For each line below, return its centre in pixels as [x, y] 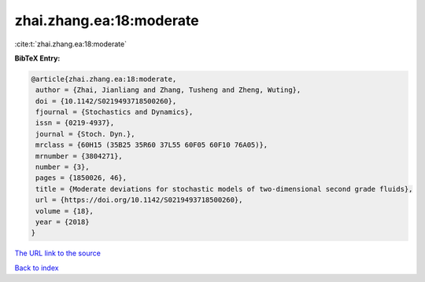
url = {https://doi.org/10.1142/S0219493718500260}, [139, 200]
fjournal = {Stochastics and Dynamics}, [115, 112]
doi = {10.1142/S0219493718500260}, [106, 101]
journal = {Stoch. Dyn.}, [85, 134]
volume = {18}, [65, 211]
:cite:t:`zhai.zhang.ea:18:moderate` [71, 44]
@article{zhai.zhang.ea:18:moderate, [104, 79]
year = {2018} [63, 222]
